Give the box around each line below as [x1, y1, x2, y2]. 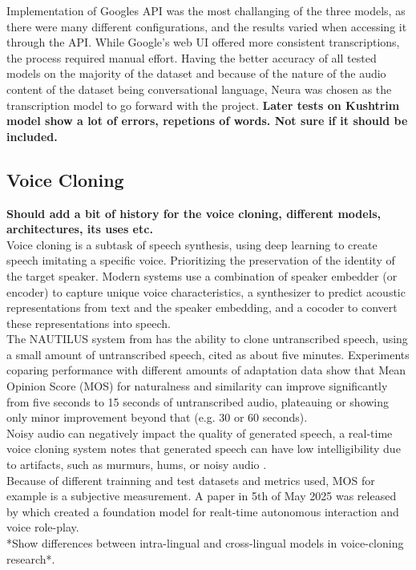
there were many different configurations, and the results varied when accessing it [6, 18, 407, 34]
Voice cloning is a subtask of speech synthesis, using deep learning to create [6, 236, 378, 253]
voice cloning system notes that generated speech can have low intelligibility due [6, 440, 401, 457]
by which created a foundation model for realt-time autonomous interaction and [6, 503, 399, 519]
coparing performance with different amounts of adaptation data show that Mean [6, 362, 406, 378]
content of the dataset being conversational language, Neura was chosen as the [6, 80, 392, 97]
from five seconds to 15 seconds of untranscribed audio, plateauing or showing [6, 393, 390, 410]
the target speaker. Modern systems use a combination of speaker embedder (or [6, 267, 398, 284]
